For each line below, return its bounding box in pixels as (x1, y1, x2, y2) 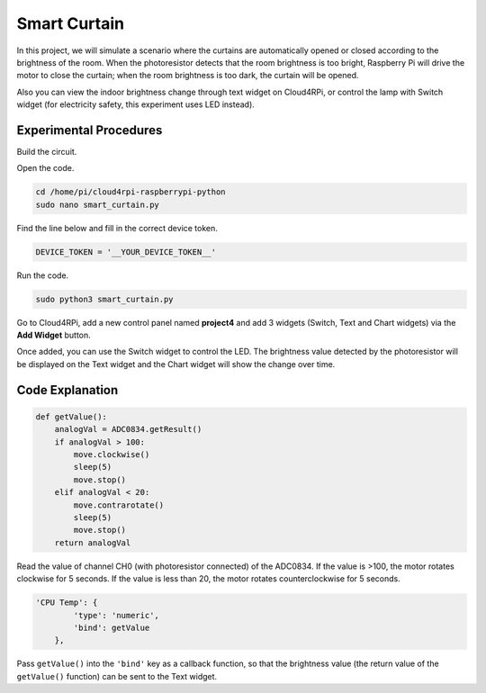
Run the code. (16, 270, 69, 281)
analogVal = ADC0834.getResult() (54, 424, 202, 435)
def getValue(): (35, 411, 108, 422)
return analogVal (54, 537, 131, 548)
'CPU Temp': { (35, 598, 98, 607)
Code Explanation (16, 382, 119, 398)
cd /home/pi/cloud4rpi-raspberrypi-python (35, 187, 226, 197)
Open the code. (16, 163, 75, 174)
